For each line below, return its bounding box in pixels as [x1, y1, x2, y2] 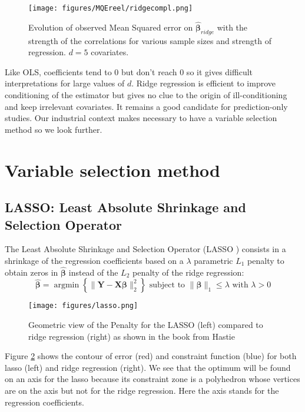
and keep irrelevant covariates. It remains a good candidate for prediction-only [5, 100, 288, 112]
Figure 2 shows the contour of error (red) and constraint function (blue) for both [5, 350, 297, 362]
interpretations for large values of [5, 77, 125, 89]
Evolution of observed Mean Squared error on [28, 21, 193, 33]
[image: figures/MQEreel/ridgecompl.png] [28, 4, 193, 12]
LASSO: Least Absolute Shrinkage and [5, 198, 246, 216]
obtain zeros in [5, 266, 58, 278]
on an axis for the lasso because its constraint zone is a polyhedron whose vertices [5, 373, 300, 385]
